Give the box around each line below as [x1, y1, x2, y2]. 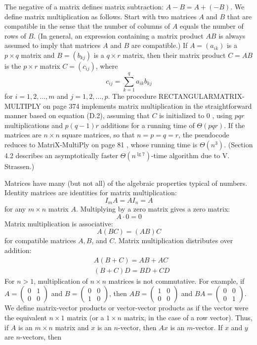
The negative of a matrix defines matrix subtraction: [4, 1, 164, 11]
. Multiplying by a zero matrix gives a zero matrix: [76, 204, 230, 214]
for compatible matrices [4, 235, 76, 246]
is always [218, 30, 246, 41]
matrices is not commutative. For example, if [108, 275, 245, 286]
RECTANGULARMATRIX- [158, 91, 245, 101]
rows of [4, 30, 26, 41]
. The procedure [108, 91, 157, 101]
